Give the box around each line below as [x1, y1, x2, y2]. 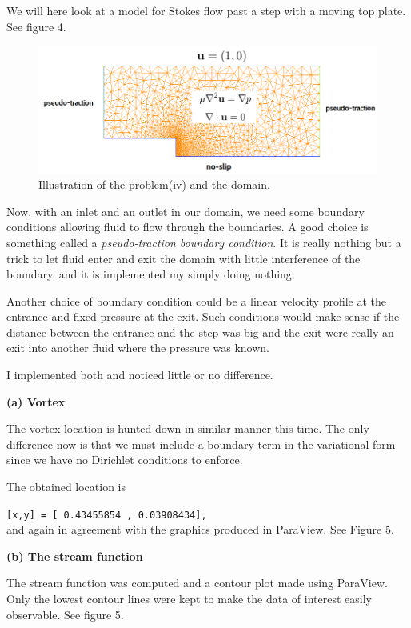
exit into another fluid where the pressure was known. [6, 339, 269, 356]
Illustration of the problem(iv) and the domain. [38, 176, 270, 193]
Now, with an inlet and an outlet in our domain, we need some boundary [6, 202, 365, 219]
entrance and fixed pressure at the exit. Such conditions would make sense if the [6, 308, 400, 325]
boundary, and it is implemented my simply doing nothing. [6, 266, 295, 282]
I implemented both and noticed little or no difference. [6, 366, 273, 383]
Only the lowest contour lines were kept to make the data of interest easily [6, 590, 372, 607]
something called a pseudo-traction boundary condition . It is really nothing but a [6, 234, 401, 250]
